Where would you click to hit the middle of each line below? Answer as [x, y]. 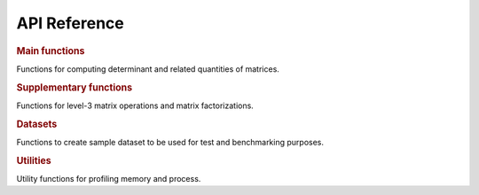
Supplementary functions [75, 87]
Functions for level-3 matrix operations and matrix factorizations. [135, 105]
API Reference [70, 23]
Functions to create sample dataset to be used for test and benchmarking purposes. [170, 142]
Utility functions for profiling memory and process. [109, 178]
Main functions [51, 51]
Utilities [34, 160]
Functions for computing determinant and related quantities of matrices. [148, 69]
